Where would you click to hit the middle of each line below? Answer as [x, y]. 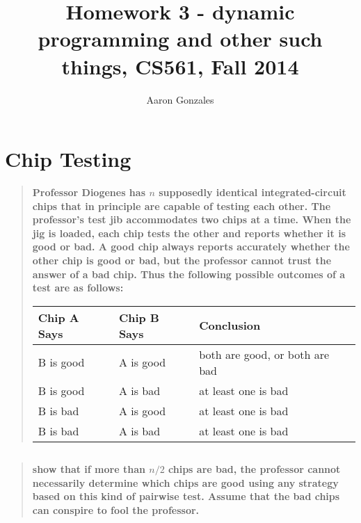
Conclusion [230, 325]
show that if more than [89, 469]
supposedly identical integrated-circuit [252, 192]
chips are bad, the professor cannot [255, 469]
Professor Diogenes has [89, 192]
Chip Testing [68, 159]
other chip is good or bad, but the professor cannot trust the [182, 260]
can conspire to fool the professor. [116, 509]
